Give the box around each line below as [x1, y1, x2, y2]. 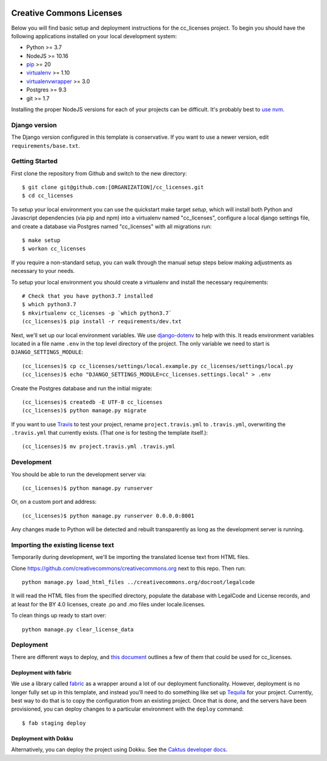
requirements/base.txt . [11, 142, 81, 149]
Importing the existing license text [11, 540, 114, 549]
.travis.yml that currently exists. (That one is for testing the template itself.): [11, 429, 208, 437]
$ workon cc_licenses [22, 246, 86, 252]
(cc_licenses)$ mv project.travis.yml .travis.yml [22, 443, 176, 450]
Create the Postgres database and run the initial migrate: [11, 384, 153, 392]
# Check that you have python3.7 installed [22, 293, 153, 300]
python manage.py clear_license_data [22, 626, 134, 633]
